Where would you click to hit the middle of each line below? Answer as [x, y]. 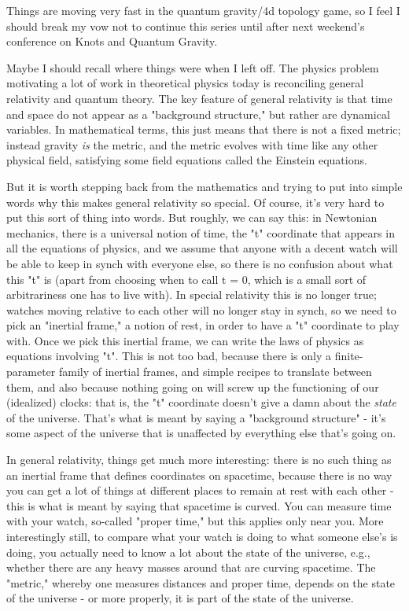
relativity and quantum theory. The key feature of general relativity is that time [199, 98]
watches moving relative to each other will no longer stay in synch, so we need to [201, 309]
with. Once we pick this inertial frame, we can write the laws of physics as [185, 340]
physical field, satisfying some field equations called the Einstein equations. [187, 160]
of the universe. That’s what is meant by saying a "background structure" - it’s [196, 417]
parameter [31, 372]
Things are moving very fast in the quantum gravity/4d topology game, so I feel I [203, 10]
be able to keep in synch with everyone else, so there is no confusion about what [200, 263]
